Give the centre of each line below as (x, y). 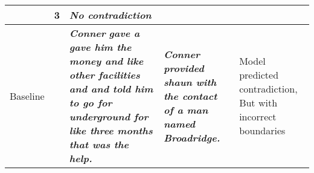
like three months (111, 130)
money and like (106, 61)
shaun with (190, 82)
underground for (109, 116)
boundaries (262, 130)
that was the (99, 144)
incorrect (258, 116)
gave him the (100, 47)
